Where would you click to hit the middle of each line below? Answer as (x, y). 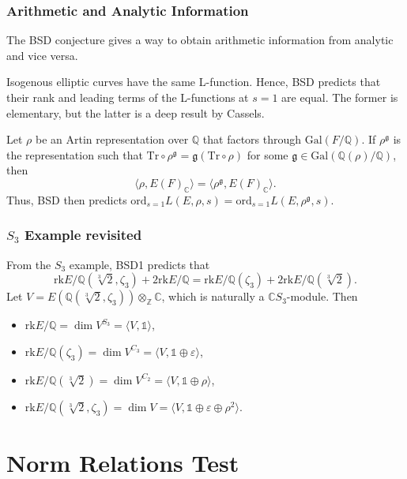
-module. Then (322, 296)
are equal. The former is (340, 97)
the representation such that (75, 154)
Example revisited (83, 235)
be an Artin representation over (112, 139)
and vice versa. (42, 55)
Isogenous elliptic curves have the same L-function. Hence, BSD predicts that (194, 82)
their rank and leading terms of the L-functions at (128, 97)
